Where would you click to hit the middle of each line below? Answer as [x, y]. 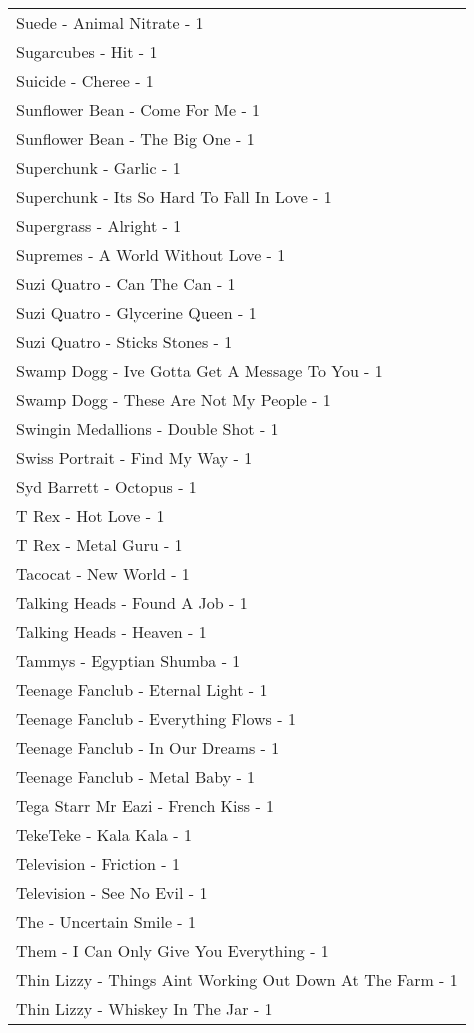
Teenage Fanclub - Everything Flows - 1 [156, 718]
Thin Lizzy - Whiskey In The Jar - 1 [144, 1008]
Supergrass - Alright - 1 [99, 225]
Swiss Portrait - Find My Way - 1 [134, 457]
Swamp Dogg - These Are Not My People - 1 [173, 399]
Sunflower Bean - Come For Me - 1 [138, 109]
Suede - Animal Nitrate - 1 [110, 22]
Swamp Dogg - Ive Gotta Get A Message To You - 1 [199, 370]
